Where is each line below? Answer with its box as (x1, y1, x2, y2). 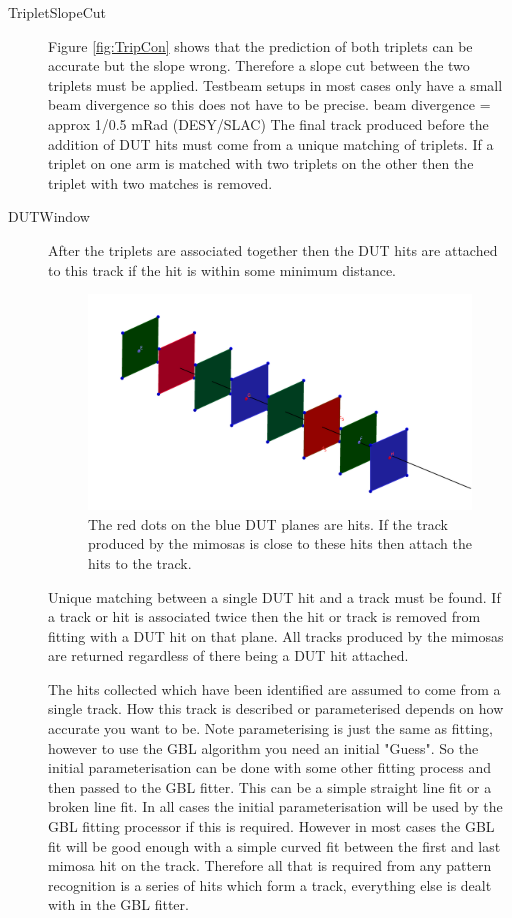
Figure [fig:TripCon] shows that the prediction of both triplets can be (48, 35, 473, 56)
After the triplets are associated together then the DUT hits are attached (48, 239, 498, 260)
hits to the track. (88, 552, 192, 573)
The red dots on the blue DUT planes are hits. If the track (88, 513, 448, 534)
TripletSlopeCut (8, 2, 107, 22)
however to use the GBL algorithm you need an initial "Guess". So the (48, 737, 479, 758)
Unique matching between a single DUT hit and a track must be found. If (48, 586, 501, 607)
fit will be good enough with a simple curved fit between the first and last (48, 835, 501, 856)
